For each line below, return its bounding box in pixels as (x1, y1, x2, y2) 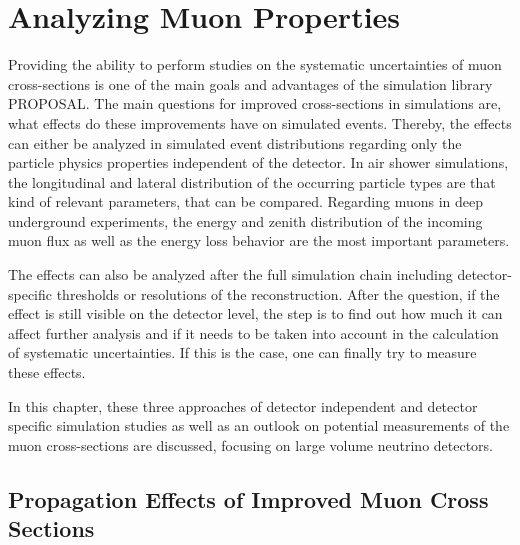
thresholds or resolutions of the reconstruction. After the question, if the (56, 283, 500, 304)
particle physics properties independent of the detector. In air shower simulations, (8, 152, 509, 173)
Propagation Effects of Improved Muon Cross (8, 483, 489, 514)
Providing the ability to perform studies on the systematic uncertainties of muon (8, 54, 502, 75)
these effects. (8, 362, 86, 383)
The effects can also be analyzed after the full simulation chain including (8, 264, 453, 285)
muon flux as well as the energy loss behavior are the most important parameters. (8, 230, 510, 251)
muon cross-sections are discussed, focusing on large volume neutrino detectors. (8, 434, 494, 455)
